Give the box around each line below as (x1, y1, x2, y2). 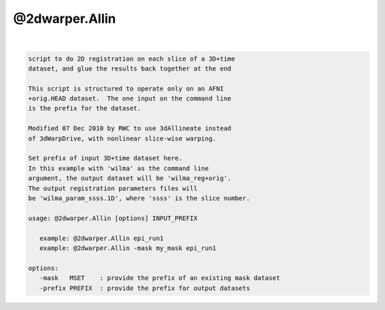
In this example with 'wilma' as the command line (28, 164, 210, 172)
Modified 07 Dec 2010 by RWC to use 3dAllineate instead (28, 125, 232, 133)
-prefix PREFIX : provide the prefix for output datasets (39, 284, 250, 292)
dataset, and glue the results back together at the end (28, 64, 232, 73)
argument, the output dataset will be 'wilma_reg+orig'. (28, 175, 232, 182)
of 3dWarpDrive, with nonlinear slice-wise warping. (28, 134, 217, 143)
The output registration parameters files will (28, 184, 197, 192)
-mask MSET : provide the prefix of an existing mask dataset (39, 274, 281, 282)
